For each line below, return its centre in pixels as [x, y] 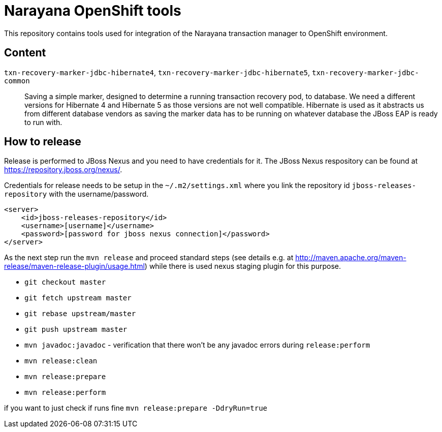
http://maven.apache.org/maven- [351, 258]
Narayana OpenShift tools [93, 11]
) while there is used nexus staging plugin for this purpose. [243, 266]
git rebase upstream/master [80, 314]
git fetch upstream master [78, 298]
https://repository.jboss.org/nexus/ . [63, 170]
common [17, 81]
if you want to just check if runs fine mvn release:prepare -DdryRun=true [136, 408]
